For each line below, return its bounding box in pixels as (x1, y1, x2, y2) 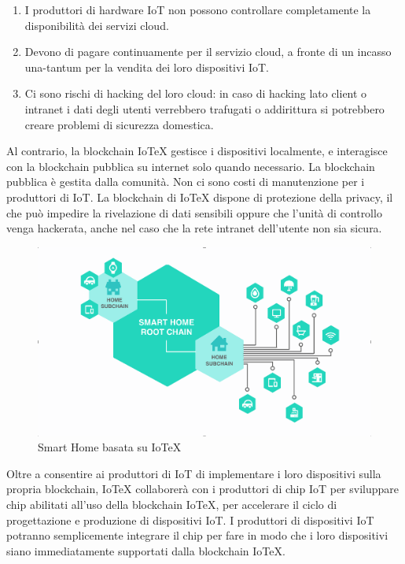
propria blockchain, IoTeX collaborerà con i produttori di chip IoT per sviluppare (6, 481, 399, 497)
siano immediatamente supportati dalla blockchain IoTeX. (6, 542, 285, 558)
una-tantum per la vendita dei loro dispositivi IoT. (24, 58, 270, 75)
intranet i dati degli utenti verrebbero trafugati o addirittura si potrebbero (24, 100, 385, 117)
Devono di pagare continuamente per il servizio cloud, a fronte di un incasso (24, 43, 392, 60)
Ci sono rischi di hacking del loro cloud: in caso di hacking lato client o (24, 85, 367, 102)
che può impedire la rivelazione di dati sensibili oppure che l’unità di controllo (6, 204, 382, 221)
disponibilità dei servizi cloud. (24, 17, 169, 33)
